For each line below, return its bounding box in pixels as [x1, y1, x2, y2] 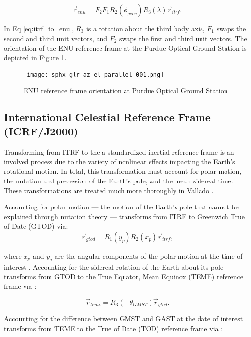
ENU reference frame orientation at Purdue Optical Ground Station [24, 85, 228, 96]
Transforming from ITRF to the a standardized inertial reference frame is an [4, 147, 234, 157]
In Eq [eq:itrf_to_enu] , [4, 24, 74, 33]
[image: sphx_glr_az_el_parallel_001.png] [24, 71, 164, 78]
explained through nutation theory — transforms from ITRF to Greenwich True [4, 211, 245, 221]
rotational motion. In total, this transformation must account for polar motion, [4, 166, 242, 176]
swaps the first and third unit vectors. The [119, 33, 247, 43]
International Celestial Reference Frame [4, 109, 211, 125]
